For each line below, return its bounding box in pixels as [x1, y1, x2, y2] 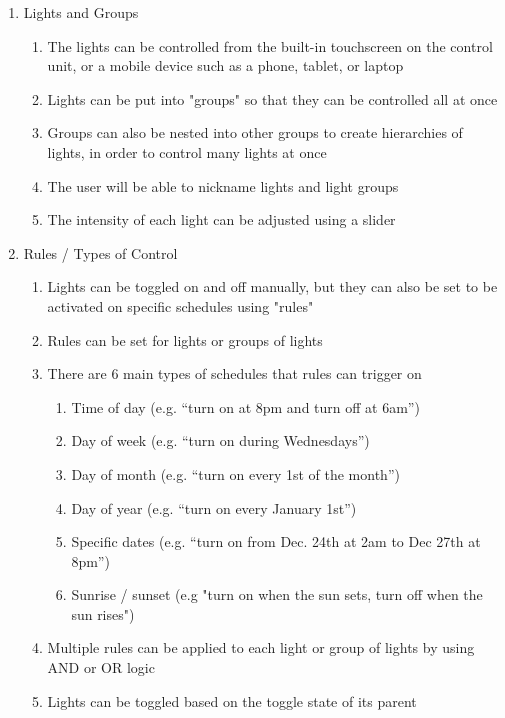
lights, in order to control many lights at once [47, 141, 327, 162]
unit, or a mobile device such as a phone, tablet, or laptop [47, 55, 404, 76]
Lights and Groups [23, 2, 139, 22]
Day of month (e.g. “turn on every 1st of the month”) [71, 463, 400, 484]
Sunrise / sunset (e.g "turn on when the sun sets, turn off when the [71, 584, 483, 605]
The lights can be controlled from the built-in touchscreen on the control [47, 35, 493, 56]
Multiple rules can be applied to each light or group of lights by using [47, 637, 475, 658]
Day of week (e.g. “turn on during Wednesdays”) [71, 430, 370, 451]
